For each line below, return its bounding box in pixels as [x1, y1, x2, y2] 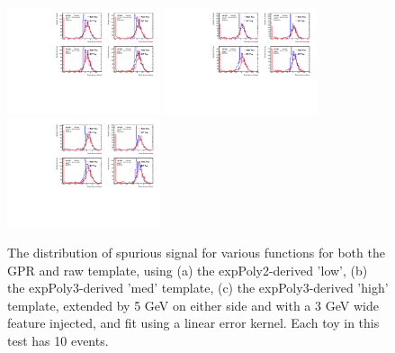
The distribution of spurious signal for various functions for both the [7, 242, 385, 261]
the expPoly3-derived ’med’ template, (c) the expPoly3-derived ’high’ [7, 278, 389, 297]
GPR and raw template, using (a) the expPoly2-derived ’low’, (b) [7, 260, 368, 279]
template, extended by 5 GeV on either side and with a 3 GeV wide [7, 295, 379, 314]
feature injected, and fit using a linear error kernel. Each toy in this [7, 313, 380, 332]
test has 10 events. [7, 330, 109, 349]
